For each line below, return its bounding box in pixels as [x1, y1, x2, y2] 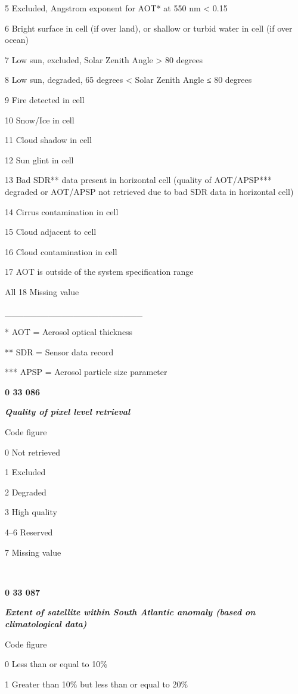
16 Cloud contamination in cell [5, 245, 117, 258]
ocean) [5, 33, 29, 46]
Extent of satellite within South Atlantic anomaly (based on [5, 606, 256, 618]
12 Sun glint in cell [5, 153, 74, 166]
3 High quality [5, 506, 57, 518]
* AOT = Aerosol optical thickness [5, 326, 133, 338]
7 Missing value [5, 546, 61, 558]
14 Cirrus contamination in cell [5, 205, 119, 218]
